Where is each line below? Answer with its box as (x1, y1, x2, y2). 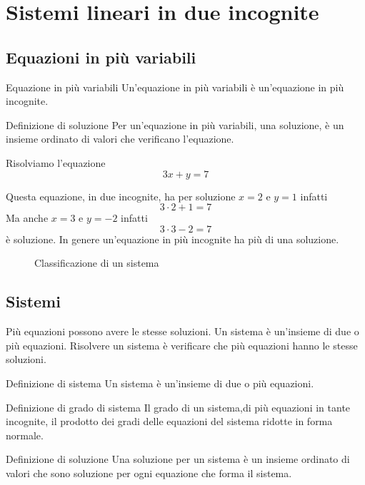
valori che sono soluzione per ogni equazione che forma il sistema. (6, 465, 292, 480)
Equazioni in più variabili (6, 46, 196, 68)
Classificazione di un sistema (34, 255, 159, 270)
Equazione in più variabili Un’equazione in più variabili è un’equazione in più (6, 79, 344, 94)
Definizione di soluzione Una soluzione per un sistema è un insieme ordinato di (6, 451, 350, 466)
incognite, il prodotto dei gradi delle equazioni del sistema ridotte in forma (6, 414, 333, 429)
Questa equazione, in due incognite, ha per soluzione (6, 188, 236, 203)
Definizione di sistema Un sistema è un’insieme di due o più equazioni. (6, 375, 314, 390)
